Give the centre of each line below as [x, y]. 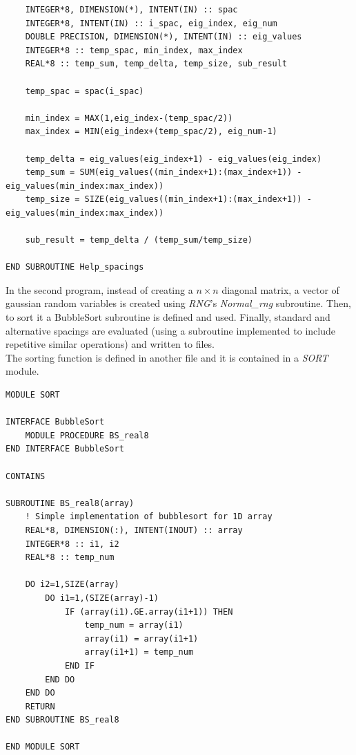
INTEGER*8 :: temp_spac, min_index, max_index [134, 50]
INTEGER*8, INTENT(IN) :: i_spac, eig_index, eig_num [151, 23]
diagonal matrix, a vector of [280, 289]
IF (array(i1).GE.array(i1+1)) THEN [149, 612]
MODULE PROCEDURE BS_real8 [87, 435]
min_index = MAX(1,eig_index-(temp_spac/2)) [129, 118]
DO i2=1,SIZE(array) [72, 585]
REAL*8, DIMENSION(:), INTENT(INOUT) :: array [134, 530]
